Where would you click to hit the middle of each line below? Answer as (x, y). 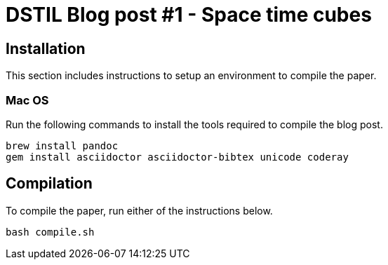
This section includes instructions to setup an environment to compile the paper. (191, 76)
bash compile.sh (50, 232)
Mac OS (27, 100)
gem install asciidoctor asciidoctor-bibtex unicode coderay (177, 157)
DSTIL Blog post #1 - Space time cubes (189, 15)
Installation (46, 48)
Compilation (49, 184)
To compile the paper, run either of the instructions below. (139, 210)
